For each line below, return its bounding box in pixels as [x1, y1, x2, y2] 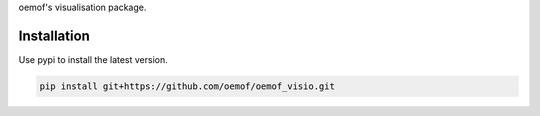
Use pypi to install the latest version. [18, 53, 169, 65]
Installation [18, 27, 90, 44]
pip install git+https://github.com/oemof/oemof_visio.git [39, 80, 335, 92]
